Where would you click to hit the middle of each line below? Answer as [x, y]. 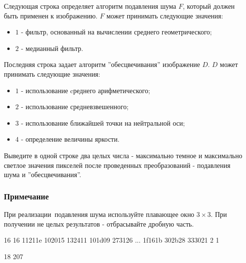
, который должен [209, 6]
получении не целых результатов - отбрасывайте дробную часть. [99, 223]
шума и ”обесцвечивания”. [43, 174]
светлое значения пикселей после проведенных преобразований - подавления [117, 165]
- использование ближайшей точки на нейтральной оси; [103, 123]
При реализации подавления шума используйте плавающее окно [99, 214]
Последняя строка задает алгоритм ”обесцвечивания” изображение [102, 64]
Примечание [26, 196]
